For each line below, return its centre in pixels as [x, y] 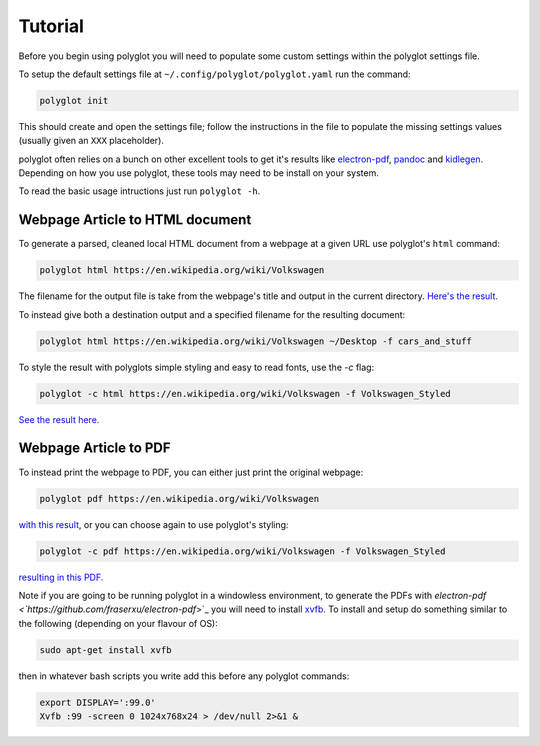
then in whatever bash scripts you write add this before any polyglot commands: [184, 676]
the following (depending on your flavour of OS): [118, 623]
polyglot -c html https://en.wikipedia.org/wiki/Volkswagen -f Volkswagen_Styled [245, 393]
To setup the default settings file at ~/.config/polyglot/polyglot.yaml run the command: [214, 74]
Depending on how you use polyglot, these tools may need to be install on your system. [199, 173]
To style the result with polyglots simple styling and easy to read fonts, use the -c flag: [196, 367]
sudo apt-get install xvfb [105, 649]
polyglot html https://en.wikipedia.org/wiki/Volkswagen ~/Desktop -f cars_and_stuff [255, 341]
